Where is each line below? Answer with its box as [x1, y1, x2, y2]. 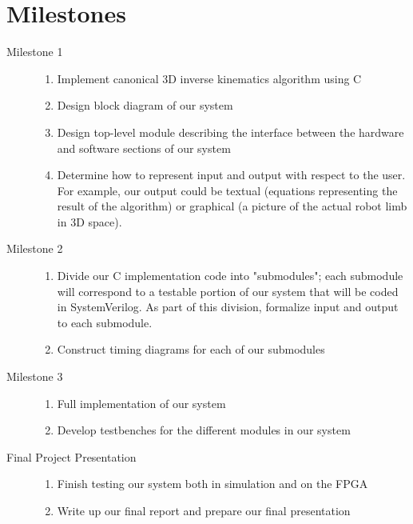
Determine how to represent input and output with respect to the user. [57, 166, 406, 183]
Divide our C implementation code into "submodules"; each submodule [57, 267, 403, 284]
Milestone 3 [6, 368, 63, 385]
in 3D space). [57, 213, 122, 230]
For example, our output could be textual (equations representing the [57, 182, 398, 198]
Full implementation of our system [57, 394, 226, 411]
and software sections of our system [57, 139, 231, 156]
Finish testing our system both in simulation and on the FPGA [57, 475, 368, 492]
